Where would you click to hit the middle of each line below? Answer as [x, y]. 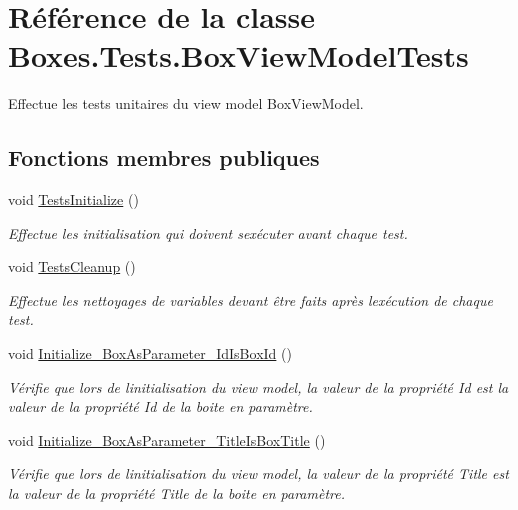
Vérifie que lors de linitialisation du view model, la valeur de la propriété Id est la [258, 386]
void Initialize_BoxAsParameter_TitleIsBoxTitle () [167, 439]
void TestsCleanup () [72, 266]
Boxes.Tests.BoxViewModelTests [238, 55]
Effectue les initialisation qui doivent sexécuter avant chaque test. [208, 232]
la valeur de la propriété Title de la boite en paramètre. [176, 493]
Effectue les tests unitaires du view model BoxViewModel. [186, 103]
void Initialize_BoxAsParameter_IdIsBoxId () [150, 353]
